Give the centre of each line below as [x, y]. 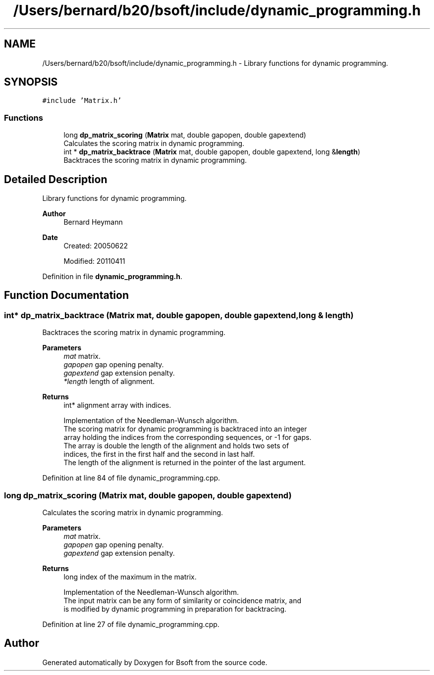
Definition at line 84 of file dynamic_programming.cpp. [131, 478]
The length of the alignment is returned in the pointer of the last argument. [185, 463]
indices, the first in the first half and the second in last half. [159, 454]
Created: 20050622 [96, 246]
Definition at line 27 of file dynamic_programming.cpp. [131, 624]
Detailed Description [56, 179]
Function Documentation [66, 295]
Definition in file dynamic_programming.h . [112, 277]
